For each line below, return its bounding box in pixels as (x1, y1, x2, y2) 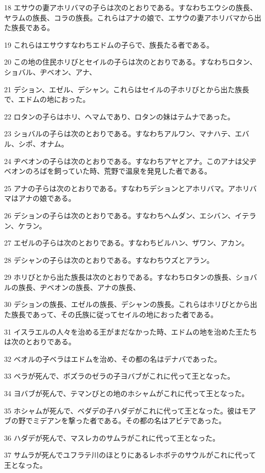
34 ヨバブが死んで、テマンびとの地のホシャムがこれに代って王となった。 (4, 388, 249, 399)
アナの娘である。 (18, 193, 76, 203)
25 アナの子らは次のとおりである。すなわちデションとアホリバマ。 (4, 182, 228, 193)
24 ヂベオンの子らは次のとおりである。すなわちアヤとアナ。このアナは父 (4, 155, 250, 166)
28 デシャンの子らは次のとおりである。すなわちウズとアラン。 (4, 254, 214, 265)
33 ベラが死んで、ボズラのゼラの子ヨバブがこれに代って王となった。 (4, 371, 235, 381)
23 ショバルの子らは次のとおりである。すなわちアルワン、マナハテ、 (4, 128, 235, 139)
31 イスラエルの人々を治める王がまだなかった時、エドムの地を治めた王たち (4, 326, 257, 337)
